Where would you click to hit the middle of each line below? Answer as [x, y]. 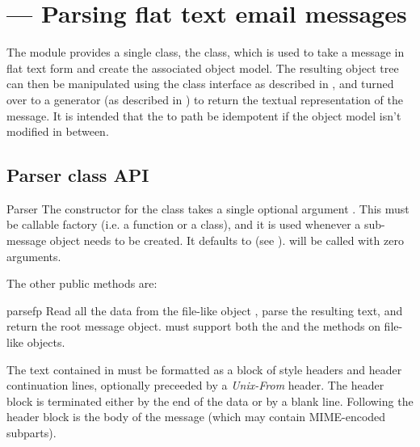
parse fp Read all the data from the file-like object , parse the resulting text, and [205, 310]
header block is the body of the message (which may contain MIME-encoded [196, 417]
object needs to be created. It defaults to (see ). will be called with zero [227, 240]
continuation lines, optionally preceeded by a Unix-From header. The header [195, 385]
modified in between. [58, 131]
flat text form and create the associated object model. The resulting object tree [203, 67]
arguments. [34, 256]
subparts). [31, 433]
